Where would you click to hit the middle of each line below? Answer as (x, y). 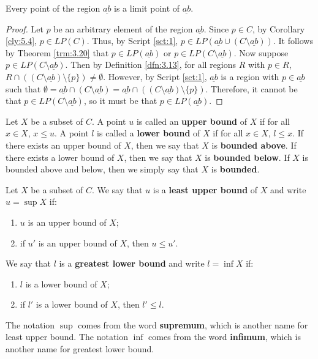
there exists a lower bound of (60, 157)
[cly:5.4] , (21, 41)
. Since (216, 28)
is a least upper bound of (205, 189)
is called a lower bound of (149, 133)
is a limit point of (147, 8)
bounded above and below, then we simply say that (102, 169)
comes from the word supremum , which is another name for (193, 324)
